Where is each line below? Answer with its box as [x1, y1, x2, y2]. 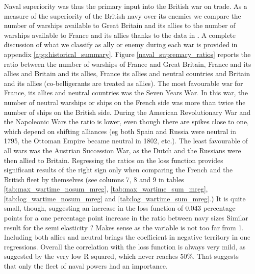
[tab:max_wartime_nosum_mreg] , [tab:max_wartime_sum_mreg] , [4, 184, 208, 194]
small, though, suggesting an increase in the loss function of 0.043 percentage [4, 203, 235, 213]
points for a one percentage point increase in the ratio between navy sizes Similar [4, 213, 248, 223]
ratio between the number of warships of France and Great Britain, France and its [4, 58, 251, 69]
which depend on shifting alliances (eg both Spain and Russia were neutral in [4, 126, 236, 136]
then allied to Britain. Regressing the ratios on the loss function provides [4, 155, 223, 165]
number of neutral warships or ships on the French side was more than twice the [4, 97, 246, 107]
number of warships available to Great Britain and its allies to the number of [4, 20, 236, 30]
